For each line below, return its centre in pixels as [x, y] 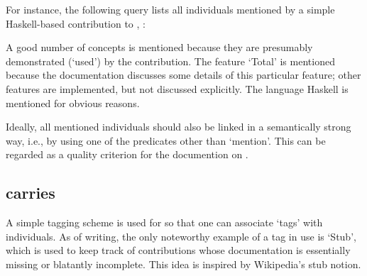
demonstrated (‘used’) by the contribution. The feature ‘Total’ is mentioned [170, 61]
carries [31, 193]
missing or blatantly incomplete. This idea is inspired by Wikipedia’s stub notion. [183, 264]
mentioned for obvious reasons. [73, 103]
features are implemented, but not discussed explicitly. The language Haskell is [177, 88]
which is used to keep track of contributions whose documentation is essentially [178, 250]
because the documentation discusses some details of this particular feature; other [183, 75]
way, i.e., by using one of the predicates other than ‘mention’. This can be [166, 140]
